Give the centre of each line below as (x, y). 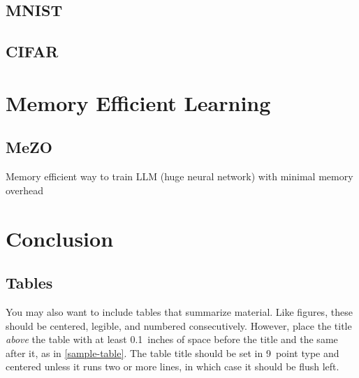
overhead (25, 190)
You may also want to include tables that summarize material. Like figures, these (179, 311)
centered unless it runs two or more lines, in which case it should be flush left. (173, 366)
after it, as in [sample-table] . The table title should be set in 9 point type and (173, 352)
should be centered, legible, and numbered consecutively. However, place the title (179, 325)
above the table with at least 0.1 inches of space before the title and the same (172, 339)
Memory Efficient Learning (138, 102)
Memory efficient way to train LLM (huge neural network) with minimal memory (179, 176)
